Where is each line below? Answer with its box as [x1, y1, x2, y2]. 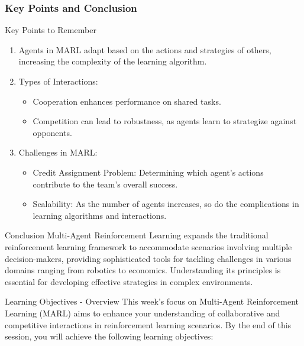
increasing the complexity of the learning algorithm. [18, 55, 207, 67]
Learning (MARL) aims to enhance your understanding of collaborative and [5, 306, 280, 319]
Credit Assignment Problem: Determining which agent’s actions [33, 166, 264, 178]
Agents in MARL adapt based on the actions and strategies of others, [18, 43, 271, 56]
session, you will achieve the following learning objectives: [5, 330, 214, 342]
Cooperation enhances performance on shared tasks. [33, 95, 221, 107]
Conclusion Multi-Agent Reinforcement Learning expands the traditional [5, 229, 269, 241]
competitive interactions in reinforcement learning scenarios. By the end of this [5, 318, 292, 331]
